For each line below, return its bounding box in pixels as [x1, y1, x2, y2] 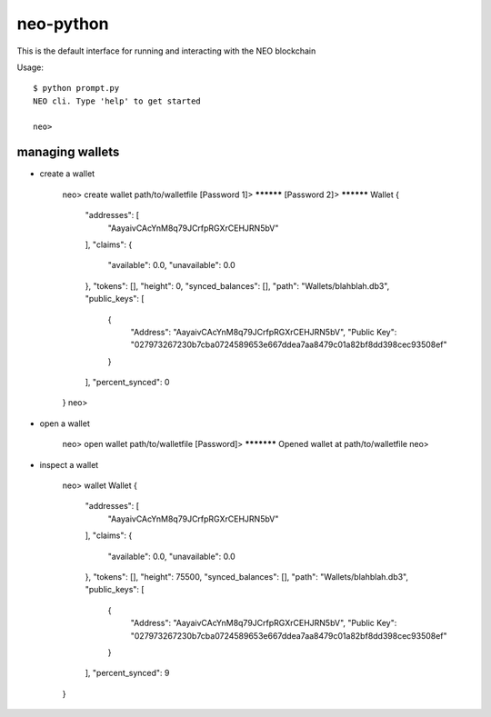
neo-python [16, 14, 109, 34]
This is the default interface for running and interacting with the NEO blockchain [16, 45, 316, 56]
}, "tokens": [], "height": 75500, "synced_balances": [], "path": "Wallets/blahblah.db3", [85, 572, 409, 582]
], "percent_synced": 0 [85, 377, 170, 388]
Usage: [16, 62, 45, 73]
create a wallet [39, 168, 95, 179]
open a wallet [39, 418, 90, 429]
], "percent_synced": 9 [85, 668, 170, 679]
